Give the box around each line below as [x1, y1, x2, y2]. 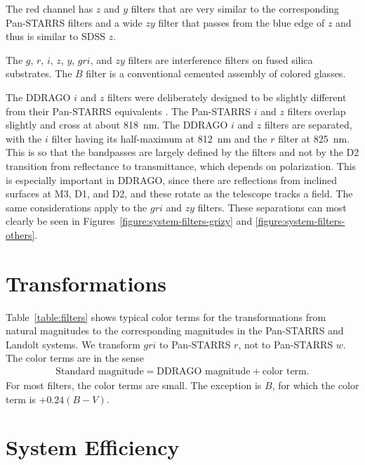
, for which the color [272, 378, 359, 393]
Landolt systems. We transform [6, 336, 140, 351]
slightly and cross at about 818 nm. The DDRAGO [6, 117, 228, 132]
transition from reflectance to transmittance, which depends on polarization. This [6, 158, 357, 173]
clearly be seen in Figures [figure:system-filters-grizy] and [6, 214, 253, 228]
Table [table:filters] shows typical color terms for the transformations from [6, 309, 326, 324]
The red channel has [6, 1, 93, 15]
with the [6, 131, 42, 145]
